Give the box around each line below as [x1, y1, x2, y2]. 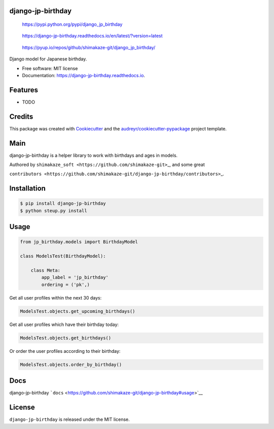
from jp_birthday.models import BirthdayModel [20, 239, 138, 245]
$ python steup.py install [20, 208, 87, 213]
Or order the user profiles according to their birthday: [9, 348, 121, 354]
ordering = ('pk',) [41, 282, 90, 287]
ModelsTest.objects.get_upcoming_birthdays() [20, 308, 135, 314]
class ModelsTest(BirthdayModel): [20, 253, 106, 259]
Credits [9, 112, 33, 121]
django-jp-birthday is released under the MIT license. [9, 416, 130, 422]
